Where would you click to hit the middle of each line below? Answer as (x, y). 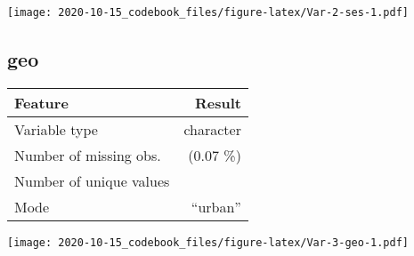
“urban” (216, 206)
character (212, 129)
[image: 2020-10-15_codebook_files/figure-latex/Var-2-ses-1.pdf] (208, 12)
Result (218, 102)
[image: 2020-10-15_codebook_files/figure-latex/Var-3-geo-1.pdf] (208, 242)
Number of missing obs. (88, 155)
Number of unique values (92, 180)
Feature (41, 102)
